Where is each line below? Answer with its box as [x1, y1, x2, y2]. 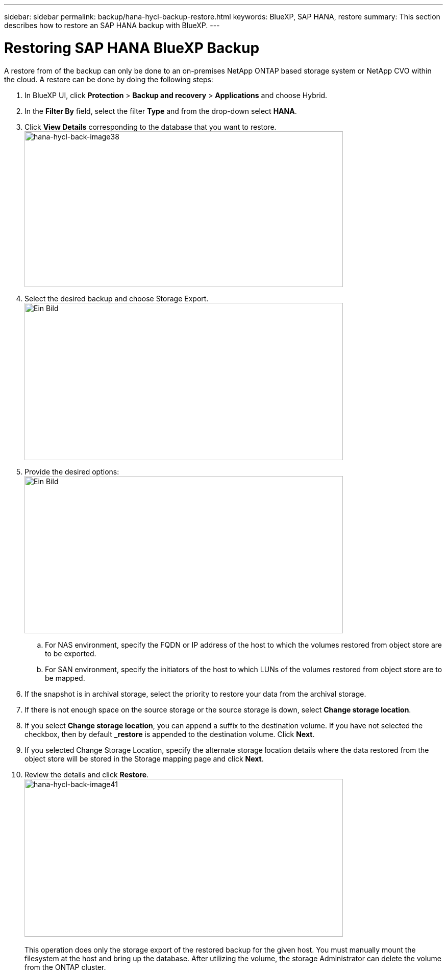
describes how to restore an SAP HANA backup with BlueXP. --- [4, 21, 220, 30]
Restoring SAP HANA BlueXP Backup [4, 39, 260, 57]
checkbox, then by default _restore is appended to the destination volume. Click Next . [24, 729, 315, 739]
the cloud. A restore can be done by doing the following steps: [4, 75, 213, 84]
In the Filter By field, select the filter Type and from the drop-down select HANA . [24, 106, 297, 115]
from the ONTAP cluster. [24, 962, 106, 971]
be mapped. [45, 673, 85, 682]
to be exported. [45, 649, 96, 658]
